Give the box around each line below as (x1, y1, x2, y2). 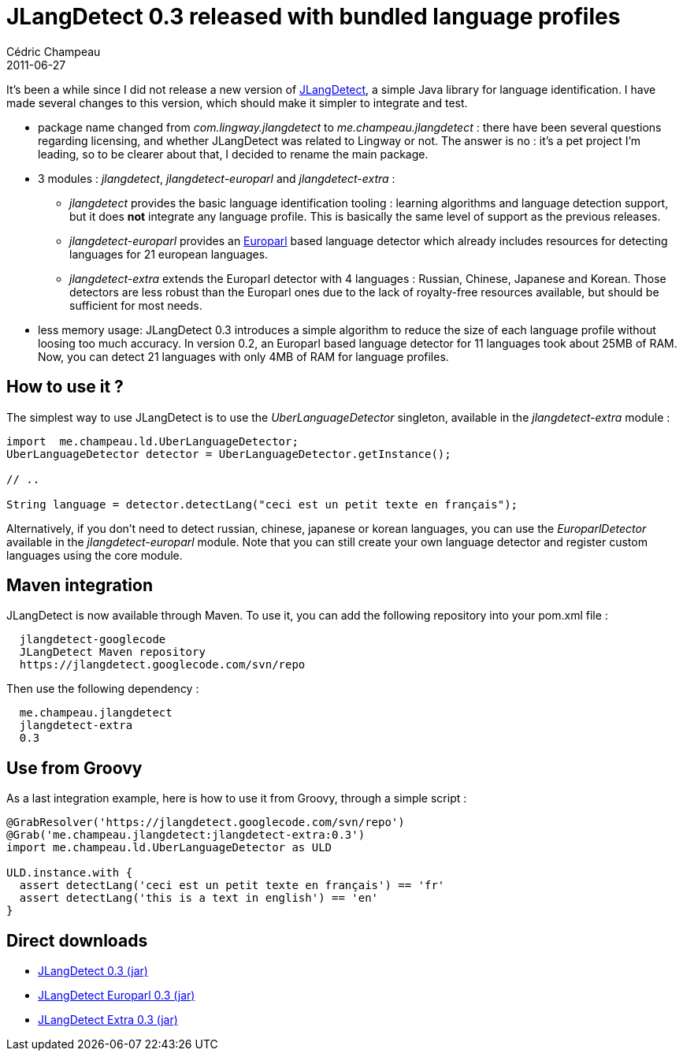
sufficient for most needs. (69, 298, 202, 312)
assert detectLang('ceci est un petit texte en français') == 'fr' (19, 879, 445, 892)
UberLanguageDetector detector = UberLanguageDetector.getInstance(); (6, 447, 451, 460)
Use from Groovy (6, 757, 143, 778)
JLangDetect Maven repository (19, 646, 206, 659)
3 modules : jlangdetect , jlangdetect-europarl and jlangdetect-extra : (38, 171, 395, 185)
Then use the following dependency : (6, 682, 199, 696)
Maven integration (6, 575, 153, 596)
